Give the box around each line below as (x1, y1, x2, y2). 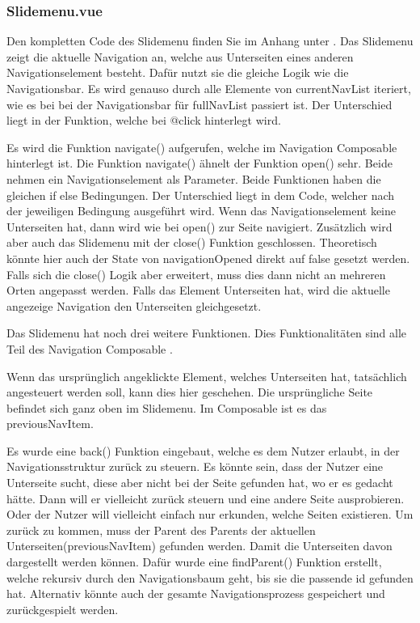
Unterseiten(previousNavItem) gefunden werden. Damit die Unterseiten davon (6, 537, 393, 554)
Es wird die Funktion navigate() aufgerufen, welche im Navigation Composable (6, 138, 397, 155)
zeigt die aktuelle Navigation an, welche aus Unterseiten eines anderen (6, 48, 354, 65)
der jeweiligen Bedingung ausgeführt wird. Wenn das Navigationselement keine (6, 202, 397, 219)
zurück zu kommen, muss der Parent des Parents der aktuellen (6, 521, 316, 538)
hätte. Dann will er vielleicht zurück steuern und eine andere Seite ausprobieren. (6, 489, 405, 506)
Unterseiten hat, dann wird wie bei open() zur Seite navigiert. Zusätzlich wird (6, 218, 393, 235)
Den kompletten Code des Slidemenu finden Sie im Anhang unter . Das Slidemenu (6, 32, 414, 49)
